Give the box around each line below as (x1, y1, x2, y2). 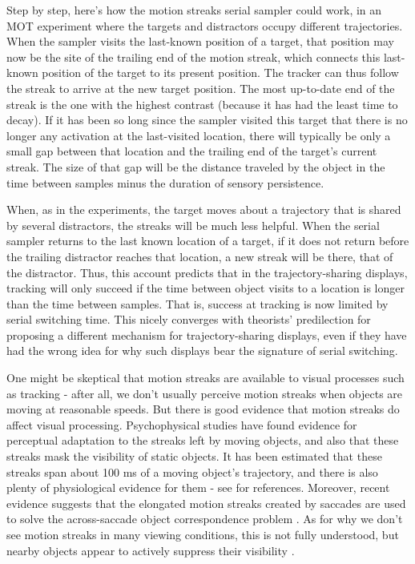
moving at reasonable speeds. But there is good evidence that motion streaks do (6, 401, 400, 417)
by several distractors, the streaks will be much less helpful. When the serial (6, 216, 380, 233)
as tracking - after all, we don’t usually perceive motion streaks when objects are (6, 385, 403, 401)
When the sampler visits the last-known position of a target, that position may (6, 33, 394, 50)
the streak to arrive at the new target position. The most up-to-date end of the (6, 79, 395, 96)
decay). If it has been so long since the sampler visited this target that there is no (6, 111, 408, 128)
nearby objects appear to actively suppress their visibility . (6, 542, 295, 558)
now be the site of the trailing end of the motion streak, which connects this (6, 48, 381, 65)
